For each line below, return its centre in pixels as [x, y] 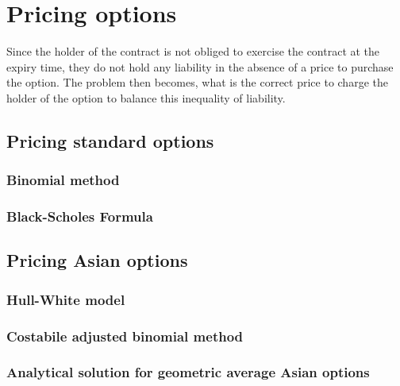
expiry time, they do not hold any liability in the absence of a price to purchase [200, 66]
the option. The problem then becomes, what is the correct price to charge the [197, 82]
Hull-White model [66, 299]
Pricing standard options [110, 140]
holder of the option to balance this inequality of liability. [146, 97]
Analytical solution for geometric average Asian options [188, 372]
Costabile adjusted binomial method [125, 336]
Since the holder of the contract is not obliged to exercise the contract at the [193, 51]
